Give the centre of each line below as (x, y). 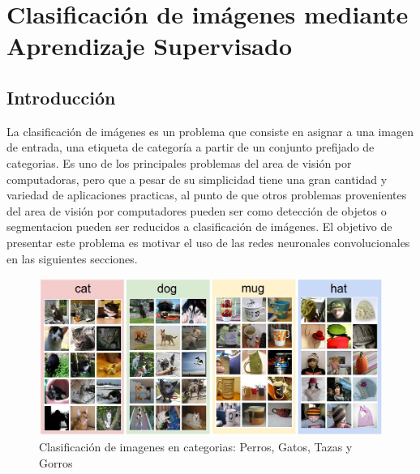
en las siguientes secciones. (72, 258)
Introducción (61, 97)
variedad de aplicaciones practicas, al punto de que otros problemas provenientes (207, 195)
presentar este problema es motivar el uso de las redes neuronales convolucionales (208, 242)
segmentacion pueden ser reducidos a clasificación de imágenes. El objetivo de (199, 226)
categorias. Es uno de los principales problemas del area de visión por (179, 162)
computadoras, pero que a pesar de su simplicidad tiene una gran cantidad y (197, 179)
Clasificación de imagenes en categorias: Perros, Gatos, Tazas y (196, 447)
